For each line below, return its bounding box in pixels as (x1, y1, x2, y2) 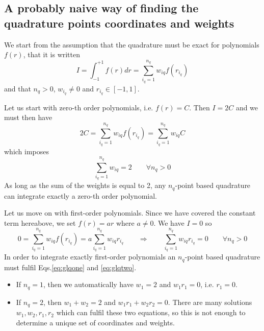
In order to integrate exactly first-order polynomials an (4, 251, 176, 262)
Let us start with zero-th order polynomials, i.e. (4, 102, 153, 112)
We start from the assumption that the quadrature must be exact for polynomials (4, 39, 259, 50)
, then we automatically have (43, 279, 134, 290)
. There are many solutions (168, 296, 252, 307)
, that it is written (23, 49, 81, 60)
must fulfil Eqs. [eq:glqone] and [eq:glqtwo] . (4, 262, 137, 272)
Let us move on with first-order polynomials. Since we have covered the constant (4, 207, 256, 218)
